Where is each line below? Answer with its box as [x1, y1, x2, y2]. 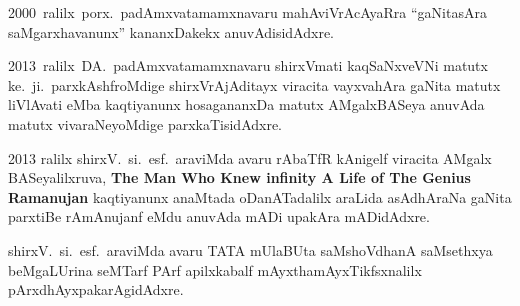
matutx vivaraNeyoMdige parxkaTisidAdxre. [8, 113, 283, 134]
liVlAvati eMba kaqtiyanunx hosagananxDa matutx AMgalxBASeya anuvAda [8, 94, 485, 115]
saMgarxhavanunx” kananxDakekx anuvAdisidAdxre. [8, 21, 334, 42]
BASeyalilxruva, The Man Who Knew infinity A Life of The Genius [8, 167, 471, 188]
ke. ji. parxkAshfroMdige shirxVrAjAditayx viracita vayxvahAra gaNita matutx [8, 74, 501, 95]
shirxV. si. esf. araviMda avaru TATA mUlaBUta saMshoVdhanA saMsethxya [8, 239, 493, 260]
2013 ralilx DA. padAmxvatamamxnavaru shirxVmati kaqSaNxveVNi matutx [8, 55, 488, 76]
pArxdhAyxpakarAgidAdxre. [8, 279, 184, 300]
